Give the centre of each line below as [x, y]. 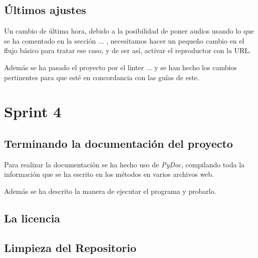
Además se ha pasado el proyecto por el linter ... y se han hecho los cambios [120, 67]
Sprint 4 [33, 111]
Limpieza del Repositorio [70, 247]
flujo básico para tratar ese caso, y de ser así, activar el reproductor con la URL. [127, 50]
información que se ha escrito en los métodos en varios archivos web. [109, 174]
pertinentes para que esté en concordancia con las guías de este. [102, 77]
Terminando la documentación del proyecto [118, 143]
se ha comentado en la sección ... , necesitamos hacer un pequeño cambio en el [124, 40]
